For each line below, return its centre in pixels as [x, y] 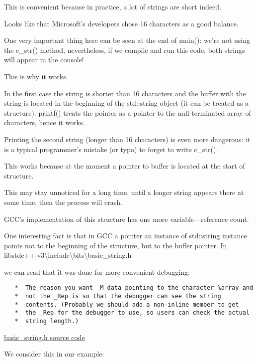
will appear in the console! [44, 60]
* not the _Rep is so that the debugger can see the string [118, 296]
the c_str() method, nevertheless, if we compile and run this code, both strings [125, 50]
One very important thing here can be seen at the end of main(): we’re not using [127, 40]
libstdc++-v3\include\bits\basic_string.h [68, 255]
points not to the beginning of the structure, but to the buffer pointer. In [116, 245]
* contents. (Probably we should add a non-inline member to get [127, 304]
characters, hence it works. [44, 122]
